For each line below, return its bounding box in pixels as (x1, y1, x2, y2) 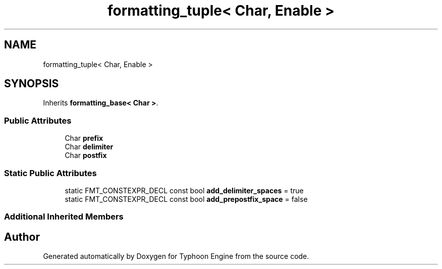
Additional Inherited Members (4, 211, 124, 222)
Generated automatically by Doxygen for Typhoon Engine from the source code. (43, 252, 309, 261)
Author (4, 230, 40, 243)
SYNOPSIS (4, 77, 59, 90)
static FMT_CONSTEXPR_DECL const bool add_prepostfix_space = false (65, 194, 308, 203)
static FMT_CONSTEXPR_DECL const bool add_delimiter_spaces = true (65, 186, 304, 195)
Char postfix (65, 151, 107, 160)
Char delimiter (65, 142, 114, 151)
